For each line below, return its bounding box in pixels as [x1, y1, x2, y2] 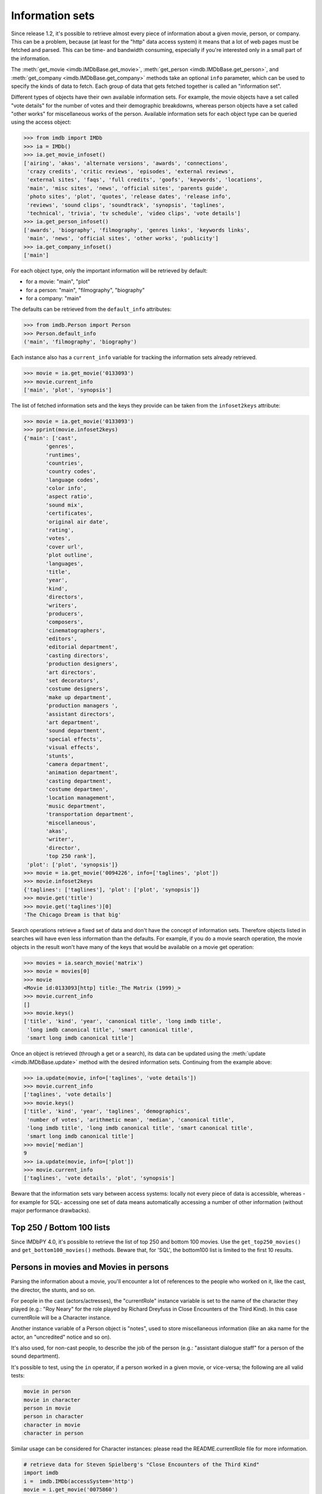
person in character [23, 1413, 83, 1420]
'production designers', [45, 660, 119, 668]
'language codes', [45, 476, 100, 483]
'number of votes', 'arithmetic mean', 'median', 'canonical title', [27, 1116, 235, 1123]
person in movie [23, 1404, 72, 1412]
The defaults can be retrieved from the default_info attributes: [11, 305, 172, 313]
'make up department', [45, 694, 112, 700]
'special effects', [45, 736, 103, 742]
